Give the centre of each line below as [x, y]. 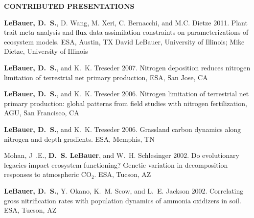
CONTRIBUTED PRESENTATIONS [69, 6]
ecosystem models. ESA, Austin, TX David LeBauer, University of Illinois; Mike [124, 41]
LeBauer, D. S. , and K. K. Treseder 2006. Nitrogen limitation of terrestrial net [127, 94]
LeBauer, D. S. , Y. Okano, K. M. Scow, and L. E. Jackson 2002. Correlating [124, 190]
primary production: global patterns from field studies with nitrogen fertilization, [126, 103]
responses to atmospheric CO [48, 174]
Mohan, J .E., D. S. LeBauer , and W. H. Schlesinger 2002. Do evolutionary [122, 155]
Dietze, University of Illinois [46, 51]
